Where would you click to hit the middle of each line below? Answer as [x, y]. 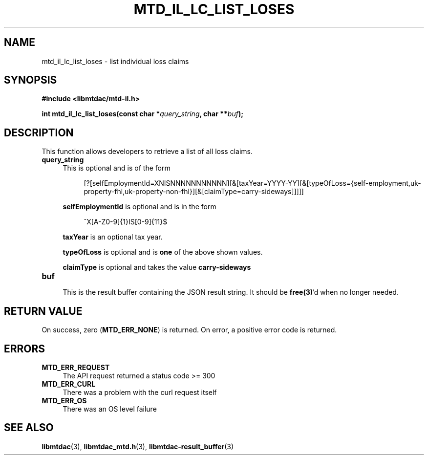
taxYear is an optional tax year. [113, 237]
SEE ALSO [29, 428]
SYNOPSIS [31, 80]
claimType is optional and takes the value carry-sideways [157, 267]
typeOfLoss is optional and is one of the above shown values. [163, 252]
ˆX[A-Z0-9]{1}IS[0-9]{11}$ [126, 222]
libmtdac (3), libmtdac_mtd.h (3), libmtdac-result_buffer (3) [138, 446]
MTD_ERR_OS [64, 400]
